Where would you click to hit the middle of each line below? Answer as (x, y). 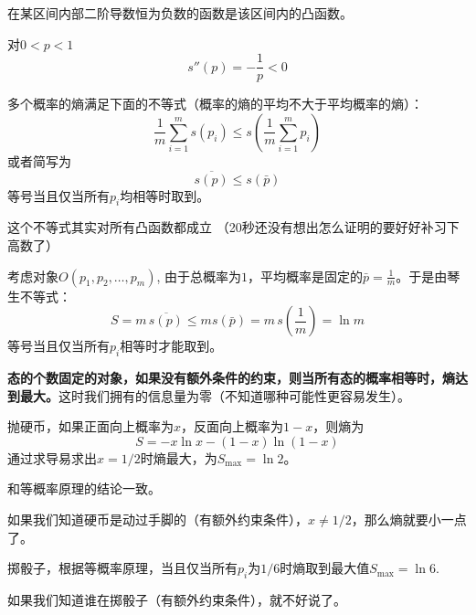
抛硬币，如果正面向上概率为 (90, 426)
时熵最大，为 (179, 457)
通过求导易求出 (52, 457)
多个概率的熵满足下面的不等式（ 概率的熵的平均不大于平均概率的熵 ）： (215, 104)
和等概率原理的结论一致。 (84, 488)
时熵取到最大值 (325, 568)
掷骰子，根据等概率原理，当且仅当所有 (122, 568)
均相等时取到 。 (165, 195)
